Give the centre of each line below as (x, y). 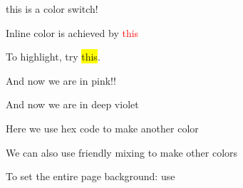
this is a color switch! (52, 9)
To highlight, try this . (53, 57)
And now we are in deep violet (72, 104)
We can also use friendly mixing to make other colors (122, 152)
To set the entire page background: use (91, 176)
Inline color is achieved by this (72, 32)
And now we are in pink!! (61, 80)
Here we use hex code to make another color (102, 128)
